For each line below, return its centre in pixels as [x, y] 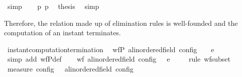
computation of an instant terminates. [63, 33]
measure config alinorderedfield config [70, 68]
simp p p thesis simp [53, 6]
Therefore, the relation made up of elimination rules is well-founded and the [121, 23]
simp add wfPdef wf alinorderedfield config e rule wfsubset [119, 59]
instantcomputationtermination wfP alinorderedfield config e [111, 49]
